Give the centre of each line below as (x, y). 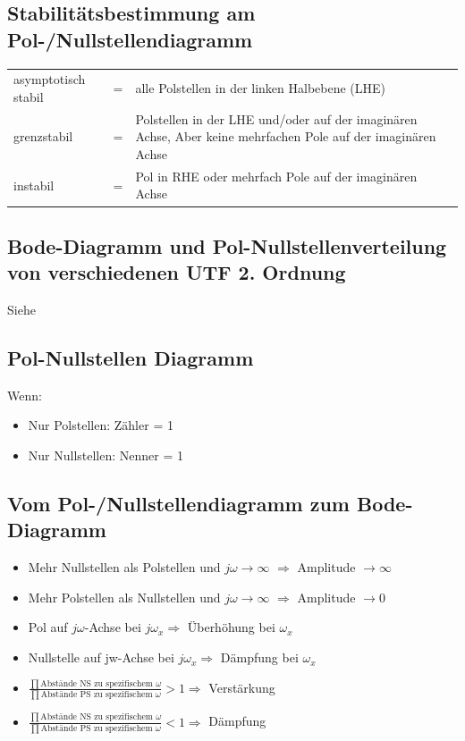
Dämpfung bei (259, 657)
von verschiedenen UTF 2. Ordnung (177, 272)
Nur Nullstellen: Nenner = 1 (106, 455)
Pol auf (48, 627)
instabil (34, 185)
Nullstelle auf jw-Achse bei (101, 657)
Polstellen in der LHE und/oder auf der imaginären (276, 118)
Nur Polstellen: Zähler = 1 (101, 425)
